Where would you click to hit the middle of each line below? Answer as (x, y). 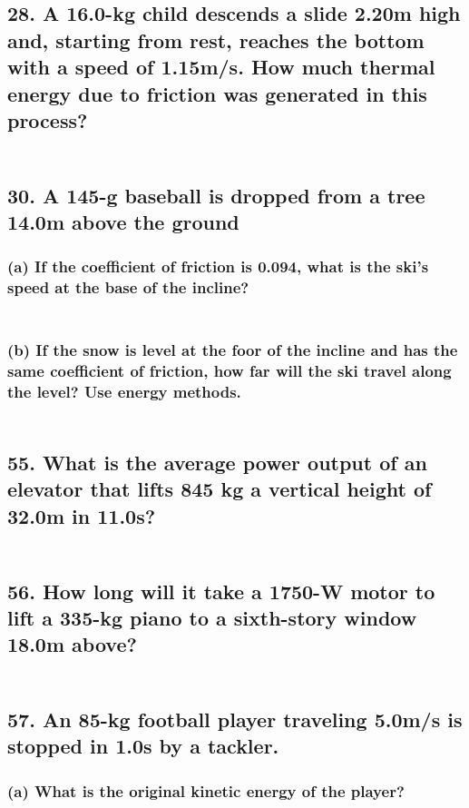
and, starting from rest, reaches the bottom (216, 39)
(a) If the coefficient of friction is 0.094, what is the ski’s (218, 266)
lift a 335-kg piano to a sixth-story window (212, 617)
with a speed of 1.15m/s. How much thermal (221, 67)
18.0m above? (72, 644)
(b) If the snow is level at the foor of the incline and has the (233, 350)
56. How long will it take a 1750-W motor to (221, 591)
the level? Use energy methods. (124, 391)
